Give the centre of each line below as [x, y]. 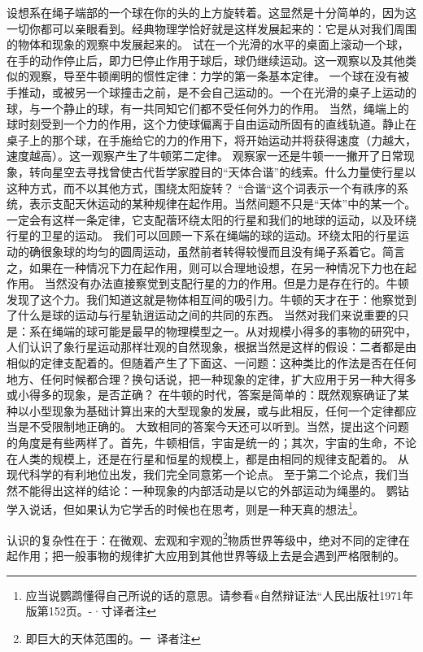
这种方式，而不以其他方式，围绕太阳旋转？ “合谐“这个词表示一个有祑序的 [202, 187]
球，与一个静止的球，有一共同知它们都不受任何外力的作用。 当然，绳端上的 [208, 108]
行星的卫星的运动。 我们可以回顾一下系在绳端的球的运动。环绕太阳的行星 [202, 235]
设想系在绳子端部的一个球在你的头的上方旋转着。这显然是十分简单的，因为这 [211, 12]
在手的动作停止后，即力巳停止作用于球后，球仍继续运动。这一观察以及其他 [206, 60]
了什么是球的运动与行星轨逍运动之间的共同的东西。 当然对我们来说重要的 [202, 315]
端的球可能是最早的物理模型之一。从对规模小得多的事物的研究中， [240, 330]
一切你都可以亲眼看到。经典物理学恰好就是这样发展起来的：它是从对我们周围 [211, 28]
